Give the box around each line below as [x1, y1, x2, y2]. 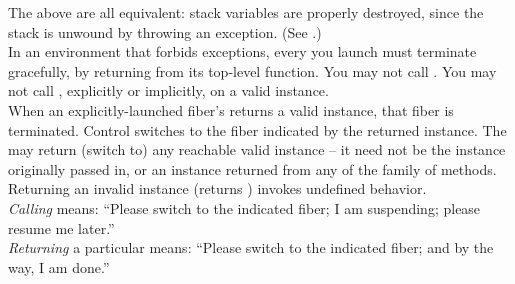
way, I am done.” [8, 256, 110, 277]
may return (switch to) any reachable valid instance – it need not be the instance [8, 139, 506, 160]
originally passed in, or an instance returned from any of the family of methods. [8, 158, 497, 179]
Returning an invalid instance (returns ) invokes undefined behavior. [8, 178, 427, 199]
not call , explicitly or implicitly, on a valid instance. [8, 80, 329, 101]
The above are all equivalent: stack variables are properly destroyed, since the [8, 2, 484, 22]
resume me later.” [8, 217, 115, 238]
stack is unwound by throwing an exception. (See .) [8, 21, 322, 42]
